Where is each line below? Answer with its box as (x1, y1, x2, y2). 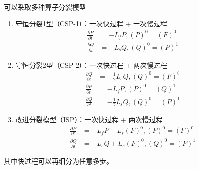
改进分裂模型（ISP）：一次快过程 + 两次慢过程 (15, 114, 163, 124)
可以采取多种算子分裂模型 (4, 2, 86, 12)
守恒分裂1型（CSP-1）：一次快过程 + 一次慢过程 (15, 18, 168, 28)
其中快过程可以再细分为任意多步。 (4, 156, 113, 166)
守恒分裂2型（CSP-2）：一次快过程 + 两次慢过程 (15, 60, 168, 70)
